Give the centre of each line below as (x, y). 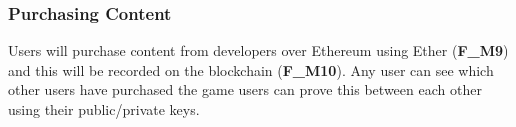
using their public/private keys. (104, 109)
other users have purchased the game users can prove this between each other (245, 89)
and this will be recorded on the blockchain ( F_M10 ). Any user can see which (251, 69)
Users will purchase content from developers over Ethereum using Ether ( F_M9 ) (258, 50)
